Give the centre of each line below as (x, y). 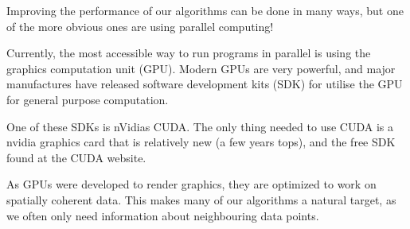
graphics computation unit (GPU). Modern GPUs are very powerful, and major (201, 68)
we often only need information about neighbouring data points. (163, 215)
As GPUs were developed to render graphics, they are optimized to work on (191, 184)
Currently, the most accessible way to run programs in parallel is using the (189, 53)
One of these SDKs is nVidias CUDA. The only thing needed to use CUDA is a (200, 126)
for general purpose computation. (88, 99)
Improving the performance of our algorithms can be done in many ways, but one (205, 10)
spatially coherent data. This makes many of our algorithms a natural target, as (201, 199)
